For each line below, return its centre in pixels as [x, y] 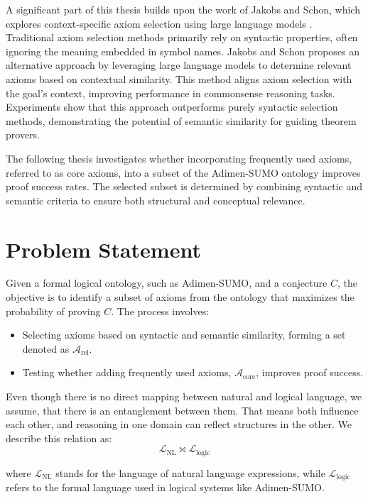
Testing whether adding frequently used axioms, [127, 372]
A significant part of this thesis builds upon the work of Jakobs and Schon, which [183, 9]
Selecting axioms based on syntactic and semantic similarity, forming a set [184, 335]
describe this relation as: [59, 438]
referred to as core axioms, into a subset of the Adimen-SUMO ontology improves [183, 172]
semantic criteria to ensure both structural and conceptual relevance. [156, 200]
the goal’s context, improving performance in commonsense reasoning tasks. [171, 93]
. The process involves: [160, 311]
